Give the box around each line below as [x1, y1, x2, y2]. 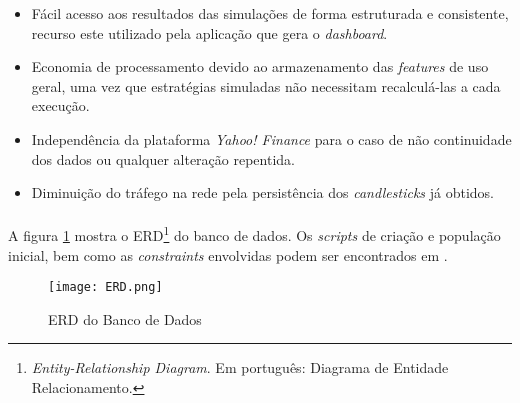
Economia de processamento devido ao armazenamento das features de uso [31, 56, 489, 77]
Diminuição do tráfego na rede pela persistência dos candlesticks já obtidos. [31, 182, 495, 203]
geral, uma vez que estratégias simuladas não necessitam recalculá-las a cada [31, 75, 501, 96]
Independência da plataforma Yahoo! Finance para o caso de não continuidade [31, 128, 512, 149]
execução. [31, 95, 90, 116]
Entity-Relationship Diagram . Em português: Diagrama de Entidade [31, 357, 449, 378]
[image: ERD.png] [48, 280, 163, 295]
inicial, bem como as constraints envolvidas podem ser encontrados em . [8, 244, 448, 265]
